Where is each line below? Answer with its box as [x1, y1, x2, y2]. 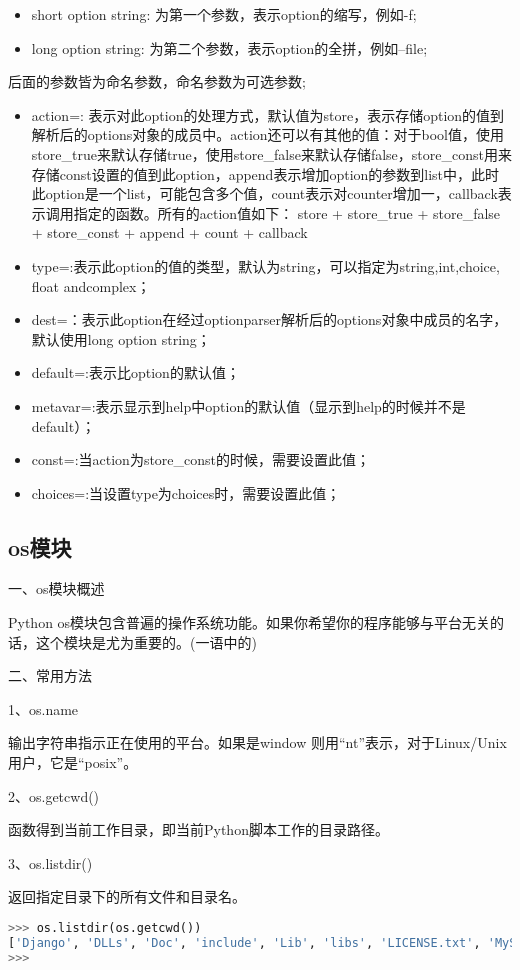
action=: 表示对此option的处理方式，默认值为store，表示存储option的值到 [31, 104, 505, 125]
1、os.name [8, 698, 79, 719]
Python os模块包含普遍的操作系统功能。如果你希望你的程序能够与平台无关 [8, 612, 491, 633]
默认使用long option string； [31, 328, 211, 349]
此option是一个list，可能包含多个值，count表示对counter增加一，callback [31, 183, 498, 204]
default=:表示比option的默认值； [31, 362, 240, 383]
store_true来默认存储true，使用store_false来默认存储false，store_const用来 [31, 143, 512, 164]
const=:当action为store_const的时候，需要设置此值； [31, 449, 371, 470]
